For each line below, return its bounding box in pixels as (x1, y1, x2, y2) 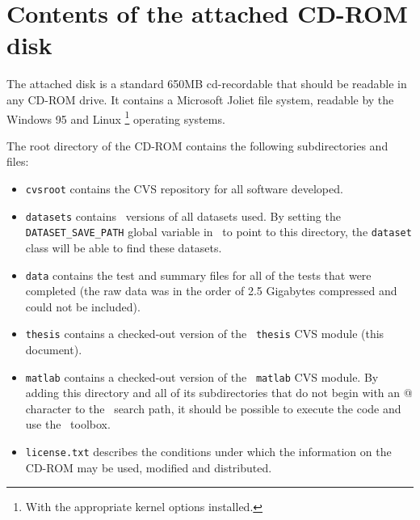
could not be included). (25, 298, 141, 315)
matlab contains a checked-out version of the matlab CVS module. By (25, 368, 379, 385)
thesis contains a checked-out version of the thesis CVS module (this (25, 325, 384, 342)
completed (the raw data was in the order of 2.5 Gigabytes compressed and (25, 282, 397, 299)
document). (25, 341, 82, 357)
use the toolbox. (25, 416, 111, 433)
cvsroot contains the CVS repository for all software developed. (25, 180, 343, 197)
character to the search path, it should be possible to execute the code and (25, 400, 401, 416)
